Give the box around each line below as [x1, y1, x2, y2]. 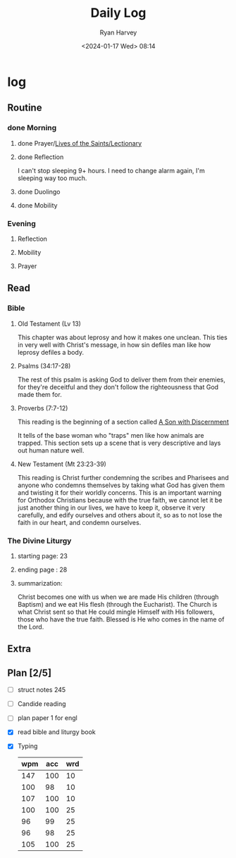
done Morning [7, 123, 57, 133]
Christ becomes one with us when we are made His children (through [17, 593, 219, 601]
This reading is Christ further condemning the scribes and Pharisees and [17, 473, 229, 481]
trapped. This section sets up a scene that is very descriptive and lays [17, 439, 221, 447]
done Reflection [17, 153, 64, 161]
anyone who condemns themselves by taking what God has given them [17, 481, 225, 489]
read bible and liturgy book [17, 728, 97, 736]
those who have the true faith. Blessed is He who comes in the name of [17, 614, 225, 624]
